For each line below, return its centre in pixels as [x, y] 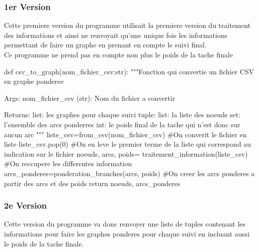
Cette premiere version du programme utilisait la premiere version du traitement [128, 25]
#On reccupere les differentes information [68, 163]
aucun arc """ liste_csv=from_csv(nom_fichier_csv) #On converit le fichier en [126, 134]
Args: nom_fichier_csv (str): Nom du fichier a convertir [90, 98]
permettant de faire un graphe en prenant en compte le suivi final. [105, 45]
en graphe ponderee [34, 81]
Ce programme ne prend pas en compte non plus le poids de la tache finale [119, 54]
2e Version [25, 205]
